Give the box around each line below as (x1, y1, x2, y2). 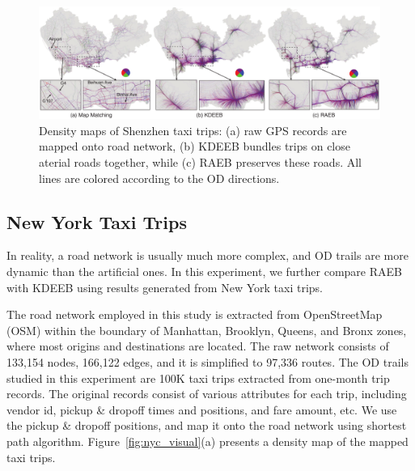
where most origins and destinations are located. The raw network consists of (6, 337, 389, 354)
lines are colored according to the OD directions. (39, 169, 280, 186)
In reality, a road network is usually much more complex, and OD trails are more (6, 247, 409, 264)
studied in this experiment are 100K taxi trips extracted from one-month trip (6, 369, 390, 386)
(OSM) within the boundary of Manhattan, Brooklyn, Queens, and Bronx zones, (6, 321, 407, 338)
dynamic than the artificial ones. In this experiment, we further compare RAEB (6, 263, 402, 280)
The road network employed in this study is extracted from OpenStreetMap (6, 306, 383, 323)
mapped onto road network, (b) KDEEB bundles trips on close (39, 138, 350, 155)
